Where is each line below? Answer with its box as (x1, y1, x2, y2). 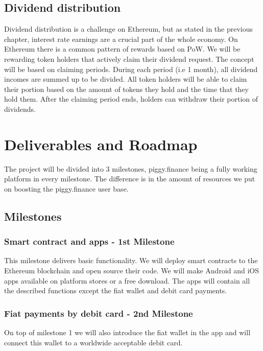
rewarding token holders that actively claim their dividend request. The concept (4, 53, 254, 64)
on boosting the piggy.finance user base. (4, 183, 129, 194)
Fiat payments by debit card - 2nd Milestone (4, 307, 193, 319)
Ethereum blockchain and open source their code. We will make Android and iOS (4, 265, 259, 276)
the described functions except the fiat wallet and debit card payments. (4, 285, 227, 296)
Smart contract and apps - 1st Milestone (4, 235, 175, 248)
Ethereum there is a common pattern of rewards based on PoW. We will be (4, 43, 241, 54)
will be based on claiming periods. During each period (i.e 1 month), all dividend (4, 63, 258, 74)
